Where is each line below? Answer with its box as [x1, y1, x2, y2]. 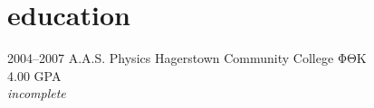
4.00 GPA [7, 66, 62, 85]
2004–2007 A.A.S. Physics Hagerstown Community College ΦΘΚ [7, 49, 367, 67]
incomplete [7, 84, 66, 103]
